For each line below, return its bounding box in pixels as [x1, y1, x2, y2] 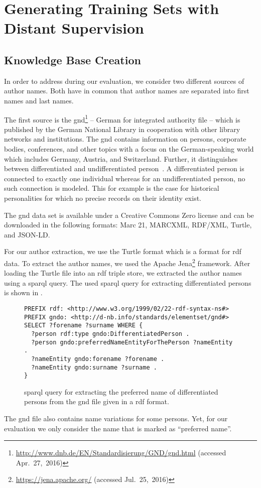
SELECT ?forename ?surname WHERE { [24, 322, 143, 329]
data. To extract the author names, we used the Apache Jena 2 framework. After [4, 256, 250, 268]
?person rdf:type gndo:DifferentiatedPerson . [31, 330, 190, 337]
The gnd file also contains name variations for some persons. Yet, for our [4, 413, 228, 424]
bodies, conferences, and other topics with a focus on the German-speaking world [4, 143, 254, 154]
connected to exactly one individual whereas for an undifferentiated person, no [4, 173, 245, 183]
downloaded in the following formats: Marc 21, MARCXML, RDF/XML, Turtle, [4, 219, 252, 230]
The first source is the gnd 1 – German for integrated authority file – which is [4, 112, 240, 125]
